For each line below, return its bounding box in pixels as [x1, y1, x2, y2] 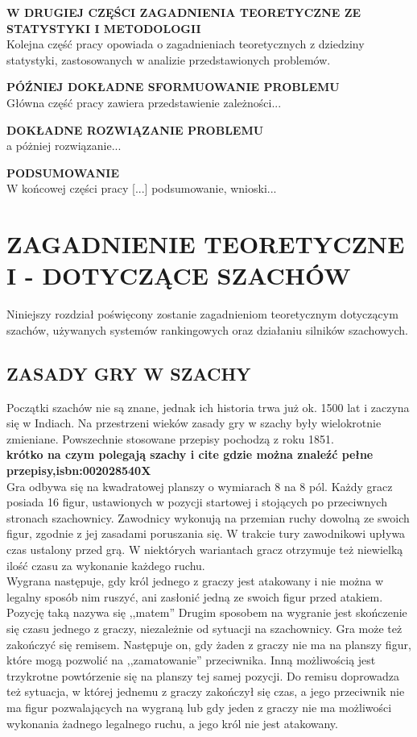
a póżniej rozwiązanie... [6, 137, 122, 154]
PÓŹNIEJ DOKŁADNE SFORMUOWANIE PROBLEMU [6, 78, 340, 95]
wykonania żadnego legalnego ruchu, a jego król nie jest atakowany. [6, 714, 338, 731]
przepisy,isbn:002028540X [6, 462, 151, 479]
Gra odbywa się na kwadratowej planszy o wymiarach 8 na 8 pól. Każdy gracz [6, 477, 393, 494]
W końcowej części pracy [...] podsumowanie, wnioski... [6, 180, 277, 197]
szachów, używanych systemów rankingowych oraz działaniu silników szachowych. [6, 321, 408, 338]
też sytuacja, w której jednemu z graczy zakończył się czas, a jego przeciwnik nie [6, 683, 405, 700]
